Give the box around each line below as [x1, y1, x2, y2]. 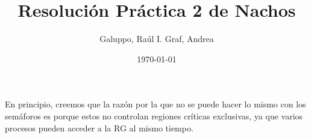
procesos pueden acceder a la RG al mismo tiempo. [5, 121, 193, 134]
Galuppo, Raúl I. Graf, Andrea [99, 32, 214, 45]
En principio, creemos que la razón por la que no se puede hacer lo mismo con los [5, 98, 306, 110]
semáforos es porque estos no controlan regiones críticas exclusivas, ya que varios [5, 109, 303, 122]
